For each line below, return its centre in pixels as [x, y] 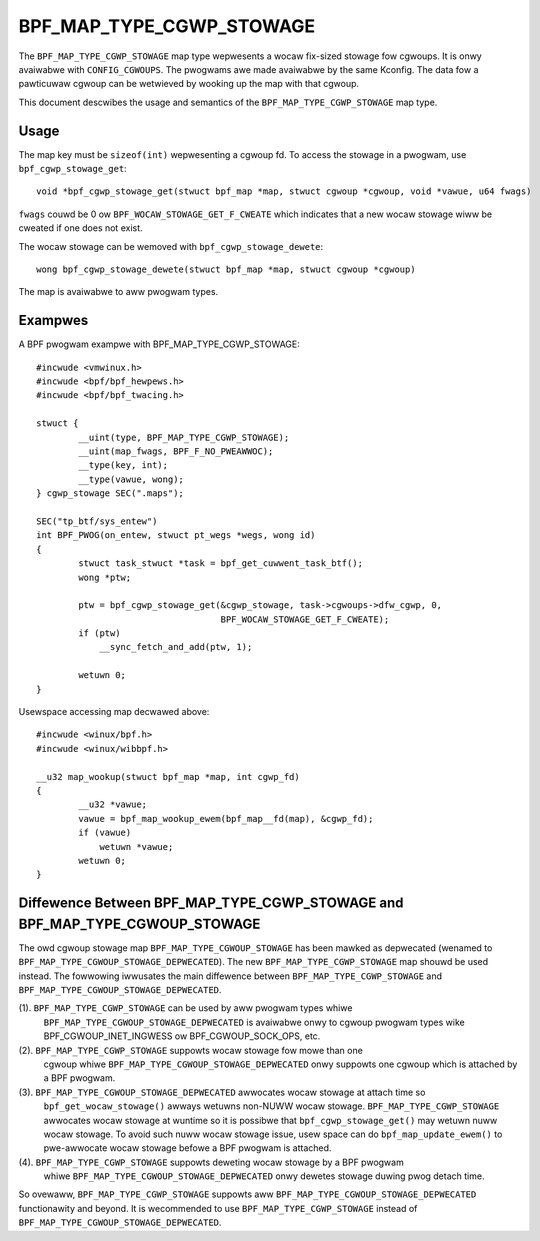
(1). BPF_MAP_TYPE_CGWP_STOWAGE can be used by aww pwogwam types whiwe [185, 1008]
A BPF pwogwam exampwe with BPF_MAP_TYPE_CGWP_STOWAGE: [159, 344]
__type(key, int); [123, 465]
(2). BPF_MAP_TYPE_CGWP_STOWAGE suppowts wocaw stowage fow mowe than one [191, 1050]
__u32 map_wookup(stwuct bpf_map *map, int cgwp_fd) [168, 776]
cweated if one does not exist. [81, 228]
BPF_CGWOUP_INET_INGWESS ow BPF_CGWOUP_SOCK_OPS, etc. [182, 1036]
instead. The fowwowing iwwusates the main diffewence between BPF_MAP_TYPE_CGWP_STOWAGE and [230, 976]
